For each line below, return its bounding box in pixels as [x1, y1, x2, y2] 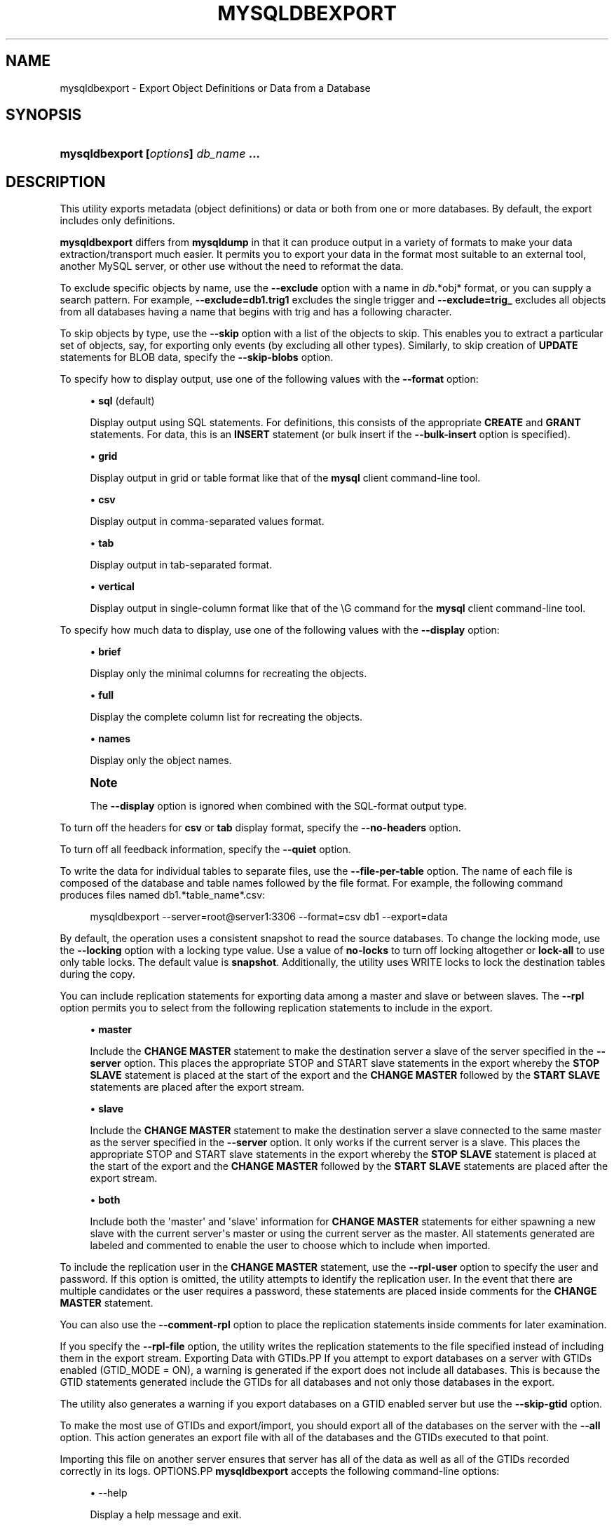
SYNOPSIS [6, 106, 82, 124]
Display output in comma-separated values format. [90, 515, 325, 528]
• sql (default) [90, 395, 155, 407]
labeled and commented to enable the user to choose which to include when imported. [90, 1239, 491, 1252]
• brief [90, 646, 121, 658]
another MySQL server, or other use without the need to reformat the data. [60, 260, 404, 273]
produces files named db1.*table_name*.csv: [60, 889, 266, 901]
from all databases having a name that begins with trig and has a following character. [60, 306, 452, 318]
